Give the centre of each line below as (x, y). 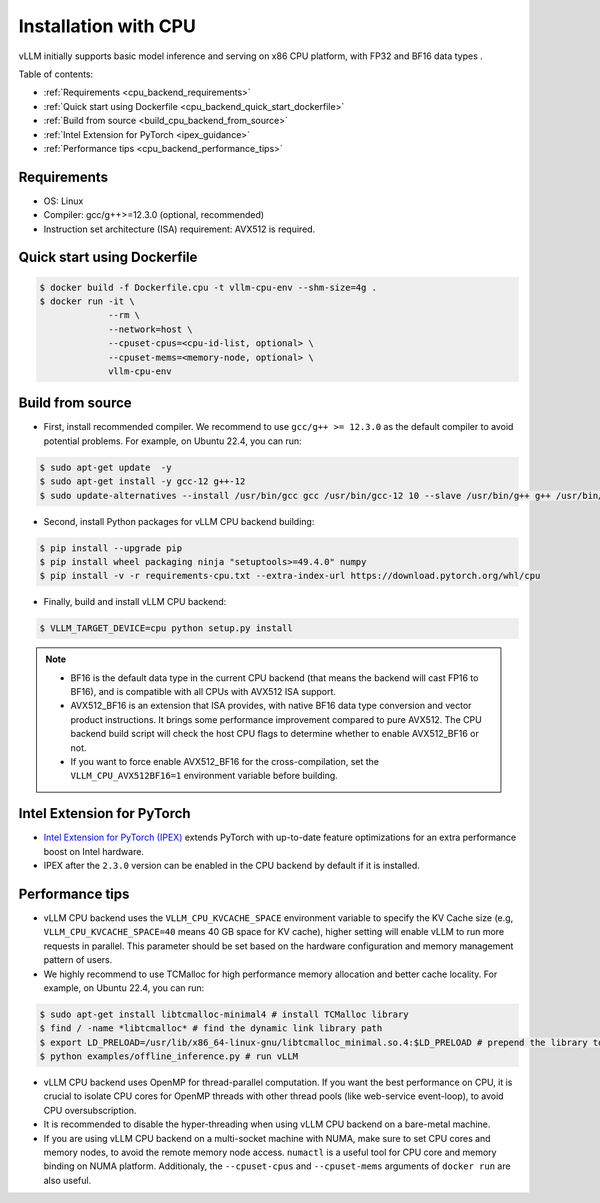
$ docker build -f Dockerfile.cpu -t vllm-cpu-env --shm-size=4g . (208, 287)
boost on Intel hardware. (94, 851)
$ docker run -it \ (87, 301)
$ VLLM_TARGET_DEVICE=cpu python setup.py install (166, 628)
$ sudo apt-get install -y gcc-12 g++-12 (142, 481)
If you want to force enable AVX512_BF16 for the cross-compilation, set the (225, 762)
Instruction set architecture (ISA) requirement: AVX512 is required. (179, 229)
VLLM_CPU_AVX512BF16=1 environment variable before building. (204, 776)
